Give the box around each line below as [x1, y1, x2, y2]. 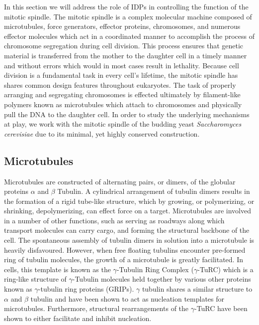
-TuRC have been [194, 303, 248, 314]
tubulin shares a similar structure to [142, 284, 253, 294]
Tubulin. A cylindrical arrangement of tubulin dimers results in [57, 186, 250, 196]
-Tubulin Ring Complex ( [116, 264, 194, 274]
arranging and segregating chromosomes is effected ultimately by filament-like [4, 89, 241, 100]
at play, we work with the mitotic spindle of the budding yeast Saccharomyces [4, 119, 242, 129]
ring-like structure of [4, 274, 67, 284]
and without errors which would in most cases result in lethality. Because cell [4, 60, 239, 70]
